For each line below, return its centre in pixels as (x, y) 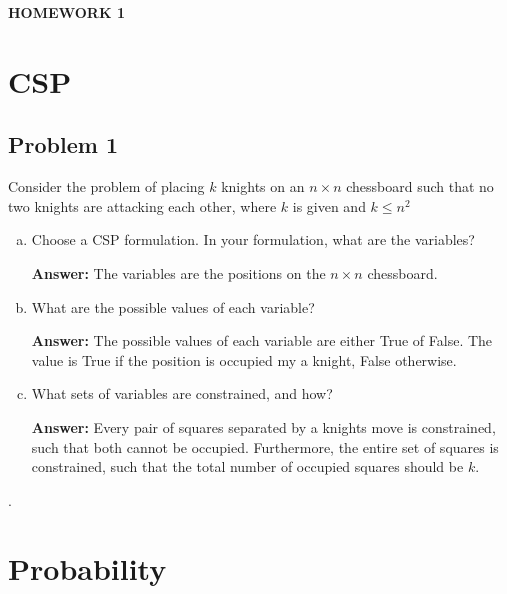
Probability (87, 568)
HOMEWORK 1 (66, 12)
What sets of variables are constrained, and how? (182, 393)
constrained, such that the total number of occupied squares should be (247, 466)
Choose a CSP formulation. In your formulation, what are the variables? (253, 239)
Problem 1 (63, 144)
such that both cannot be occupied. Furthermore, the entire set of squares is (265, 446)
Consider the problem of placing (106, 186)
